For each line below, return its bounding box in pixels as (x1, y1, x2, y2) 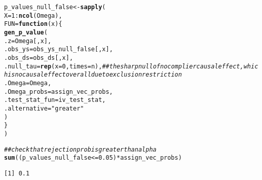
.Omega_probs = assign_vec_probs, (4, 88, 113, 95)
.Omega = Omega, (4, 79, 52, 87)
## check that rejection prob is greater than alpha (4, 146, 157, 153)
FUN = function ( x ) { (4, 20, 62, 28)
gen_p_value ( (4, 28, 48, 36)
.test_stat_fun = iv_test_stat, (4, 96, 106, 104)
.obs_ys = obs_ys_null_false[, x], (4, 46, 113, 53)
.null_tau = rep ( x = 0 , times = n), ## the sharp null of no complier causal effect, (4, 62, 244, 70)
